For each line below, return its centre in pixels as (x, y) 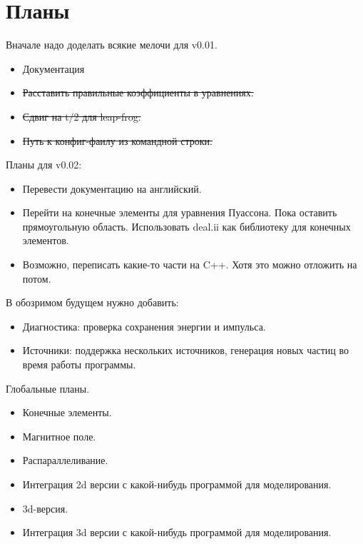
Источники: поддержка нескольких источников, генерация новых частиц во (186, 350)
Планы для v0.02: (44, 165)
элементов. (46, 240)
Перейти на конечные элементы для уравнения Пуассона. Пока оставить (180, 212)
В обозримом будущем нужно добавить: (92, 302)
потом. (37, 278)
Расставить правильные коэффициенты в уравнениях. (138, 92)
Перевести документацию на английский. (112, 188)
